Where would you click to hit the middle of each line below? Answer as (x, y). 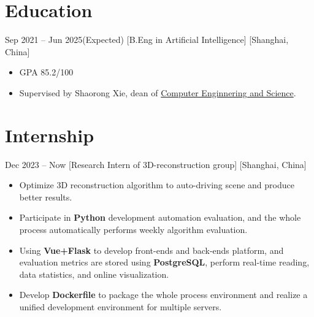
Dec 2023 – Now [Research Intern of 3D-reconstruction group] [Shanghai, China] (156, 164)
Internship (50, 135)
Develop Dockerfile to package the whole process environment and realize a (163, 295)
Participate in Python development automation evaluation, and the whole (160, 217)
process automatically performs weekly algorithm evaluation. (133, 229)
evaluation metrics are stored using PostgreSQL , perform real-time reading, (164, 262)
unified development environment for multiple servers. (121, 306)
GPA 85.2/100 (46, 72)
